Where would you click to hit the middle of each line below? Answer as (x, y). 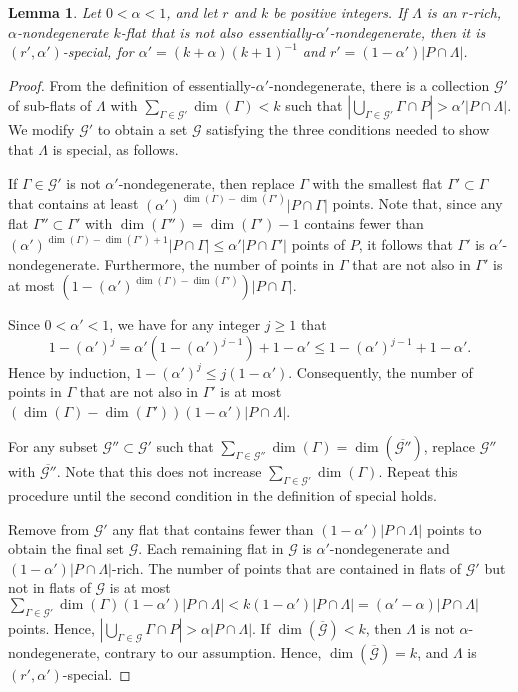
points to (454, 528)
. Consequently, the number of (380, 371)
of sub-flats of (50, 105)
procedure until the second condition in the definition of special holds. (222, 495)
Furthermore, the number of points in (219, 263)
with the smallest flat (377, 182)
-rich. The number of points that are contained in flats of (286, 567)
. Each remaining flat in (211, 548)
